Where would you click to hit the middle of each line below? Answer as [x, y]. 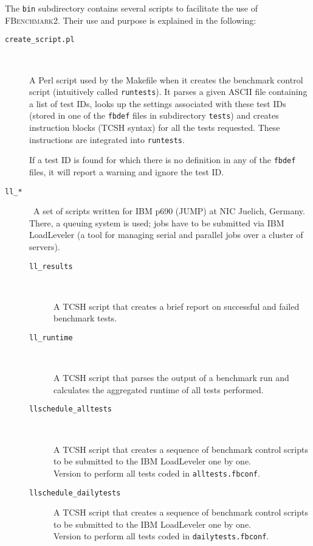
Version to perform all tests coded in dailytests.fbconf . [161, 536]
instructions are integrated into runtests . [107, 139]
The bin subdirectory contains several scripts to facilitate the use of [132, 8]
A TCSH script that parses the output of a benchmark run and [171, 378]
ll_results [51, 266]
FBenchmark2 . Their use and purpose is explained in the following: [131, 20]
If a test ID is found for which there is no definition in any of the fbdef [163, 160]
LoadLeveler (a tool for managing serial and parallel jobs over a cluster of [166, 235]
